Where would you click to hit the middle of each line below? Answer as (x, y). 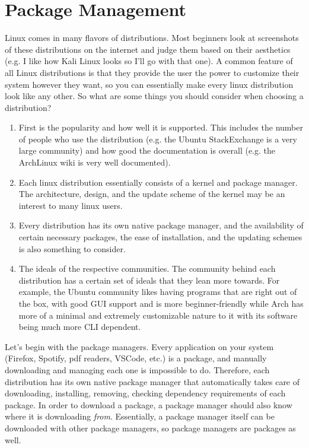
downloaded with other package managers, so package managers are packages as (150, 428)
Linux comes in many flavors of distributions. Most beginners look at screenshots (152, 38)
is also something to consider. (72, 248)
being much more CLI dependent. (80, 327)
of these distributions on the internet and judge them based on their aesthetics (148, 49)
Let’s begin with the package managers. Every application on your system (139, 346)
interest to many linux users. (71, 205)
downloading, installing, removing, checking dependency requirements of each (145, 393)
